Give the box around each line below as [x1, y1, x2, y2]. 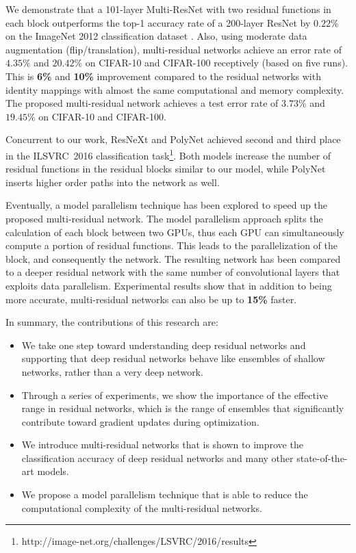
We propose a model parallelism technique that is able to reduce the [21, 487, 308, 502]
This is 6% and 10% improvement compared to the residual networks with [5, 68, 321, 83]
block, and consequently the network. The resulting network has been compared [5, 251, 341, 266]
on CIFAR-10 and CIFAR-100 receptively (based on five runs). [85, 55, 348, 70]
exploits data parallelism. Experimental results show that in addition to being [5, 278, 332, 292]
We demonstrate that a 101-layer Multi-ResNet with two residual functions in [5, 2, 331, 16]
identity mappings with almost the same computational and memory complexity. [5, 82, 344, 97]
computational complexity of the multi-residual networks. [21, 500, 262, 515]
